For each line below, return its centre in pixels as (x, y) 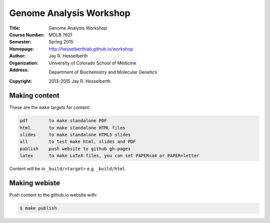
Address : (19, 69)
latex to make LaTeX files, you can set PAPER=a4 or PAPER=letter (109, 156)
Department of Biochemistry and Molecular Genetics (103, 72)
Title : (15, 28)
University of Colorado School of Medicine (92, 63)
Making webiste (34, 183)
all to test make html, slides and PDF (78, 142)
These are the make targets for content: (50, 107)
